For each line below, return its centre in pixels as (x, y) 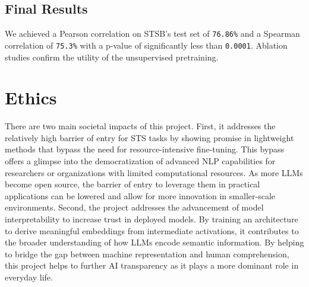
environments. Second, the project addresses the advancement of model (134, 207)
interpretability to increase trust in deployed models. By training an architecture (152, 219)
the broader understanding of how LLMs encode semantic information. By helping (154, 242)
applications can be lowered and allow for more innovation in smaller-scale (140, 195)
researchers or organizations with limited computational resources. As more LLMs (154, 172)
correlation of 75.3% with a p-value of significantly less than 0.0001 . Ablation (146, 45)
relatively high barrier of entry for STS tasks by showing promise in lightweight (149, 137)
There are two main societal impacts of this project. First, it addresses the (140, 126)
